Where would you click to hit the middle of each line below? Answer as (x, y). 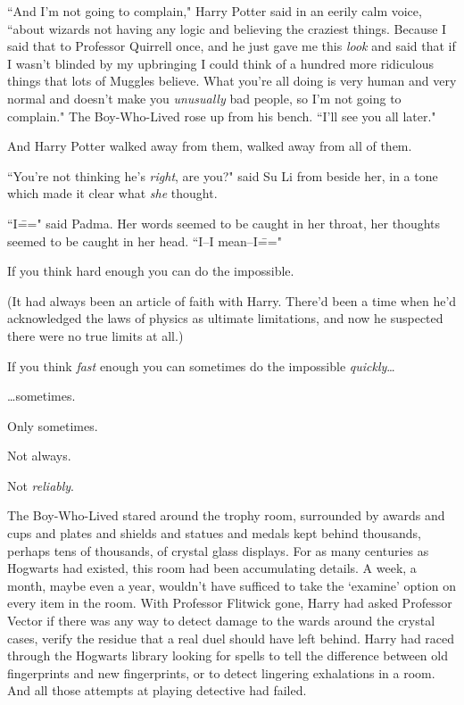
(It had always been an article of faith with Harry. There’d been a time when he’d (232, 300)
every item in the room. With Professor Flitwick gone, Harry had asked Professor (230, 603)
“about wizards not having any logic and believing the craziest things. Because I (227, 28)
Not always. (39, 456)
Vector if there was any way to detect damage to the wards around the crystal (221, 621)
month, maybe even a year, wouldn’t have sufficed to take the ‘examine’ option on (232, 585)
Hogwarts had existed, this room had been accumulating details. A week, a (212, 568)
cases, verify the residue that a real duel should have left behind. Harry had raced (231, 638)
